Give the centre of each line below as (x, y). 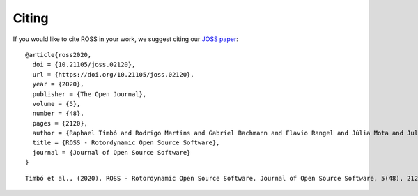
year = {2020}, (58, 84)
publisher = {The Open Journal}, (90, 94)
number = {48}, (58, 114)
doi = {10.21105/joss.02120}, (84, 65)
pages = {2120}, (60, 123)
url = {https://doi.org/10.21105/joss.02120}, (113, 74)
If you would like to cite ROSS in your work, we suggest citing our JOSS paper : (125, 39)
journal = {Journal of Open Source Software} (111, 152)
